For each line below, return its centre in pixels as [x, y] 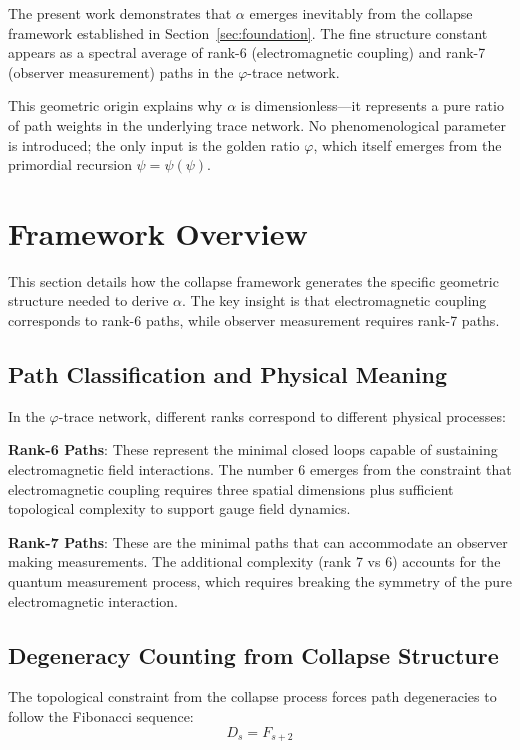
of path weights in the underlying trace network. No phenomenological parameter [257, 124]
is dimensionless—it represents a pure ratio [372, 105]
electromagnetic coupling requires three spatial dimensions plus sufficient [231, 488]
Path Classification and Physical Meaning [228, 374]
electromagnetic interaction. [93, 600]
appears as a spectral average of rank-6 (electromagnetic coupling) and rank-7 [247, 52]
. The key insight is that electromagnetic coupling [334, 300]
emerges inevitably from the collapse [361, 13]
